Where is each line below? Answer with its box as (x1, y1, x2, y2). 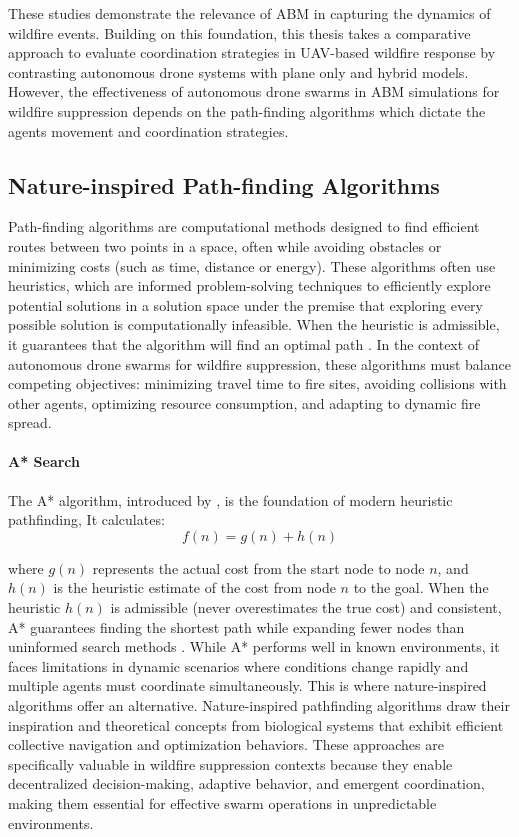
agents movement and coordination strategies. (8, 120, 289, 141)
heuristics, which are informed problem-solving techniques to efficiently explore (8, 275, 491, 296)
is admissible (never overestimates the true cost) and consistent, (110, 597, 502, 618)
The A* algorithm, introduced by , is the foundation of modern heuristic (8, 489, 453, 510)
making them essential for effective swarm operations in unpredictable (8, 793, 437, 813)
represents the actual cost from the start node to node (92, 557, 425, 578)
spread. (8, 412, 52, 433)
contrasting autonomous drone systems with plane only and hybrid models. (8, 61, 469, 82)
